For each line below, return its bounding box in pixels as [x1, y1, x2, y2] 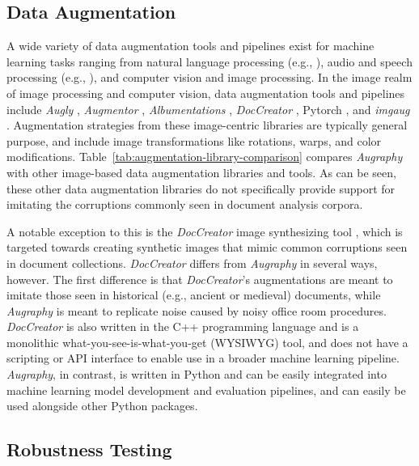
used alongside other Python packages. [6, 397, 198, 414]
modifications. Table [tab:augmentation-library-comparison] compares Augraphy [6, 148, 403, 165]
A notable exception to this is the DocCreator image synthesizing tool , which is [6, 222, 403, 239]
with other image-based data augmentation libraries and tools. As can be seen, [6, 163, 396, 180]
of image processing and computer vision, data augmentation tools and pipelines [6, 84, 405, 101]
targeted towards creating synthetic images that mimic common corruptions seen [6, 239, 408, 256]
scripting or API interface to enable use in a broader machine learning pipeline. [6, 349, 400, 366]
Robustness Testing [6, 437, 172, 462]
